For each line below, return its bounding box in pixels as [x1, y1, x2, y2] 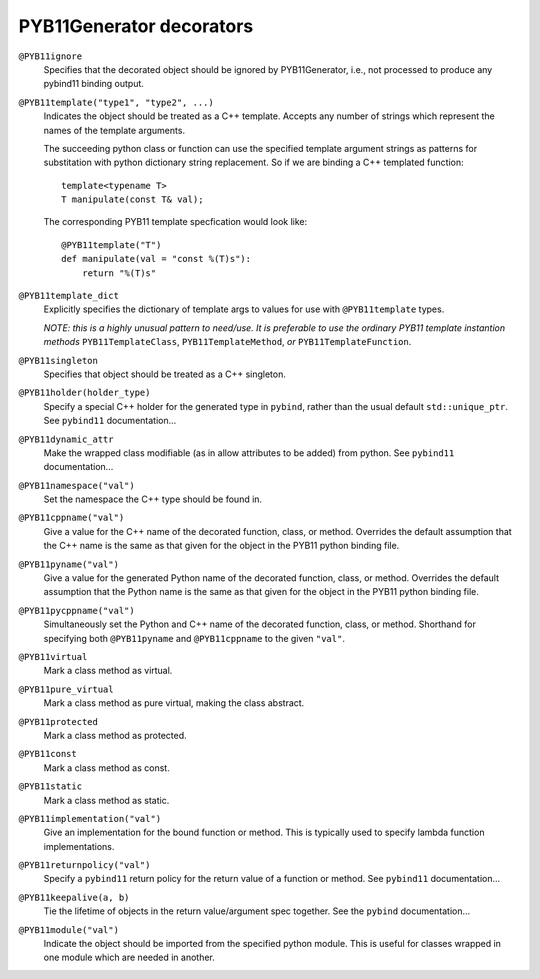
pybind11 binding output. [43, 78, 145, 90]
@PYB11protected [18, 716, 99, 727]
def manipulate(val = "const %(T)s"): [61, 253, 252, 265]
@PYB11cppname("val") [18, 512, 125, 524]
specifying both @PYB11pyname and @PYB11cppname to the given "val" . [43, 632, 345, 644]
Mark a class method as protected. [43, 729, 187, 741]
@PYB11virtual [18, 651, 88, 662]
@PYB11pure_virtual [18, 683, 114, 695]
